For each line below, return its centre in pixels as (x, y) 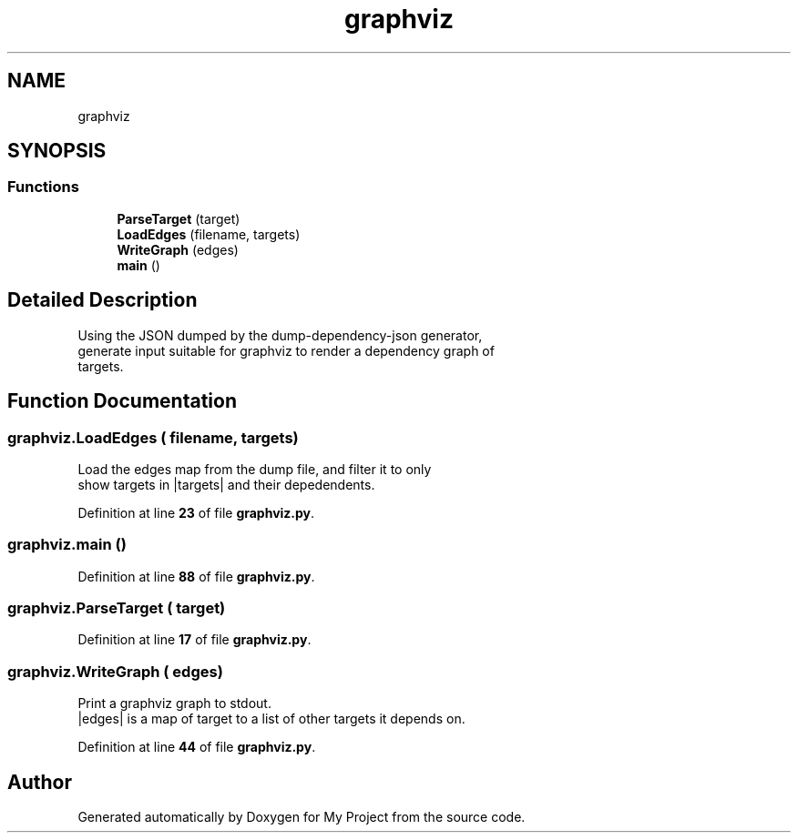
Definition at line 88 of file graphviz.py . (196, 576)
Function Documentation (122, 401)
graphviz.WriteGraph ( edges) (115, 671)
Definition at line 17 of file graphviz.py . (194, 640)
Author (40, 782)
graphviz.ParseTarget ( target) (117, 608)
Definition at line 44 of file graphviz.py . (197, 747)
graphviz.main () (67, 545)
